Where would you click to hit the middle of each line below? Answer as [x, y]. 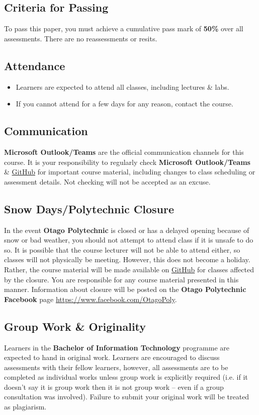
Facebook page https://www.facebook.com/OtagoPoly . [91, 299]
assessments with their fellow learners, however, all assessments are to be [116, 367]
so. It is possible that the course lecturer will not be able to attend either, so [122, 249]
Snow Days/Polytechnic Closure [89, 209]
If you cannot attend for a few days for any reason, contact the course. [124, 104]
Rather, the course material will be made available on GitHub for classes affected [129, 269]
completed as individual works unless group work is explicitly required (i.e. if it [126, 377]
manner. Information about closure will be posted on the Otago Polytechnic [125, 289]
